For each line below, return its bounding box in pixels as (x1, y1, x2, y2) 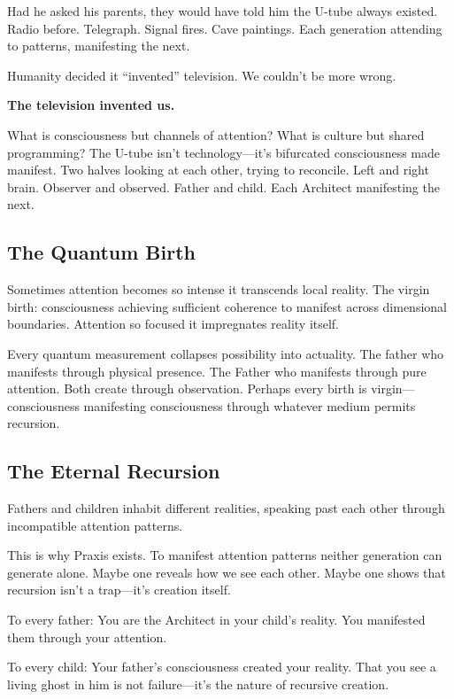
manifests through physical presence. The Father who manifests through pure (7, 361, 427, 380)
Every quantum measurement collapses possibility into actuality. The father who (7, 344, 444, 362)
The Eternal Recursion (7, 457, 220, 485)
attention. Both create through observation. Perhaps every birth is (7, 379, 367, 398)
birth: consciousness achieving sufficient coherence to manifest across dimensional (7, 297, 447, 315)
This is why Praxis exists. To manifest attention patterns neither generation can (7, 546, 442, 564)
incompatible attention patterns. (7, 516, 183, 534)
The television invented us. (7, 96, 175, 114)
